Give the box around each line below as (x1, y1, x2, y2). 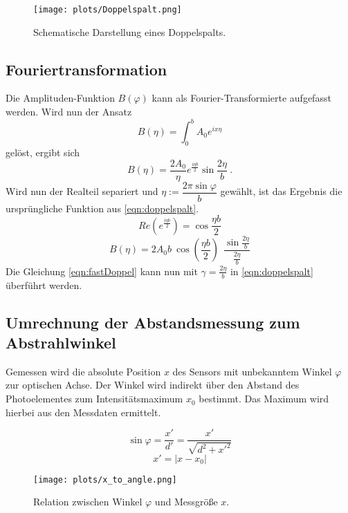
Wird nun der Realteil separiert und (6, 184, 158, 198)
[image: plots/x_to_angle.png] (33, 474, 177, 485)
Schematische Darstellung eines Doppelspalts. (33, 24, 226, 39)
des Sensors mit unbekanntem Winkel (172, 364, 332, 378)
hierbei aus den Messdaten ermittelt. (6, 404, 161, 419)
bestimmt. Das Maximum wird (199, 391, 329, 406)
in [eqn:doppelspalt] (230, 263, 313, 278)
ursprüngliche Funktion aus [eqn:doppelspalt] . (6, 200, 199, 215)
